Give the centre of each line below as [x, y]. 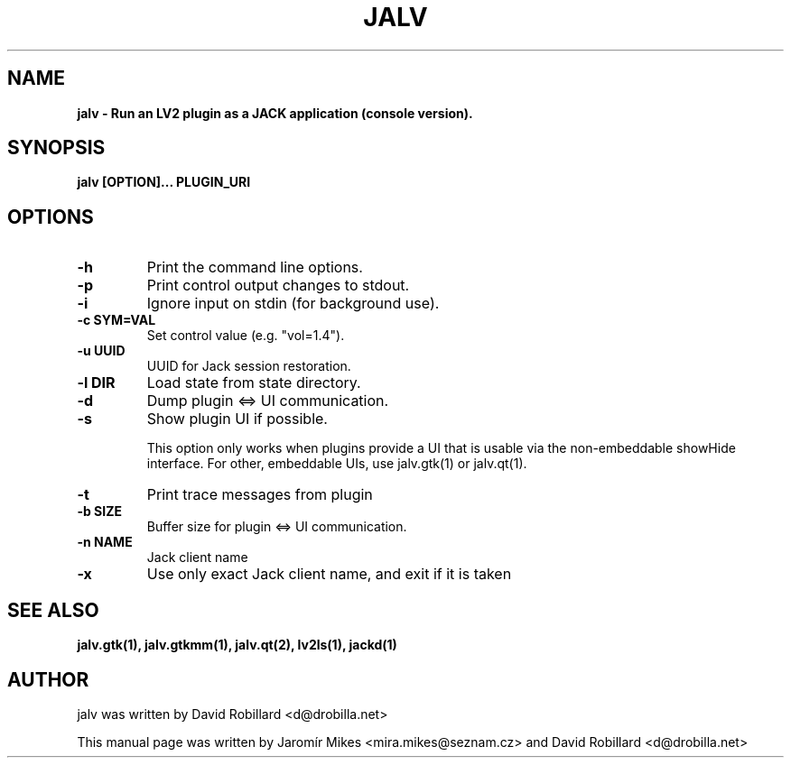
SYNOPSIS [56, 148]
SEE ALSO [53, 610]
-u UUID [101, 351]
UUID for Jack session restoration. [249, 366]
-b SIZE [99, 512]
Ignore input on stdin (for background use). [293, 304]
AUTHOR [48, 679]
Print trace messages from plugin [260, 495]
